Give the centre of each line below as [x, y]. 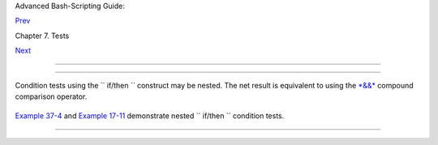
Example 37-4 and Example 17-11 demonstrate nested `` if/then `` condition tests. [150, 116]
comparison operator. [51, 96]
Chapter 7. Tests [42, 36]
